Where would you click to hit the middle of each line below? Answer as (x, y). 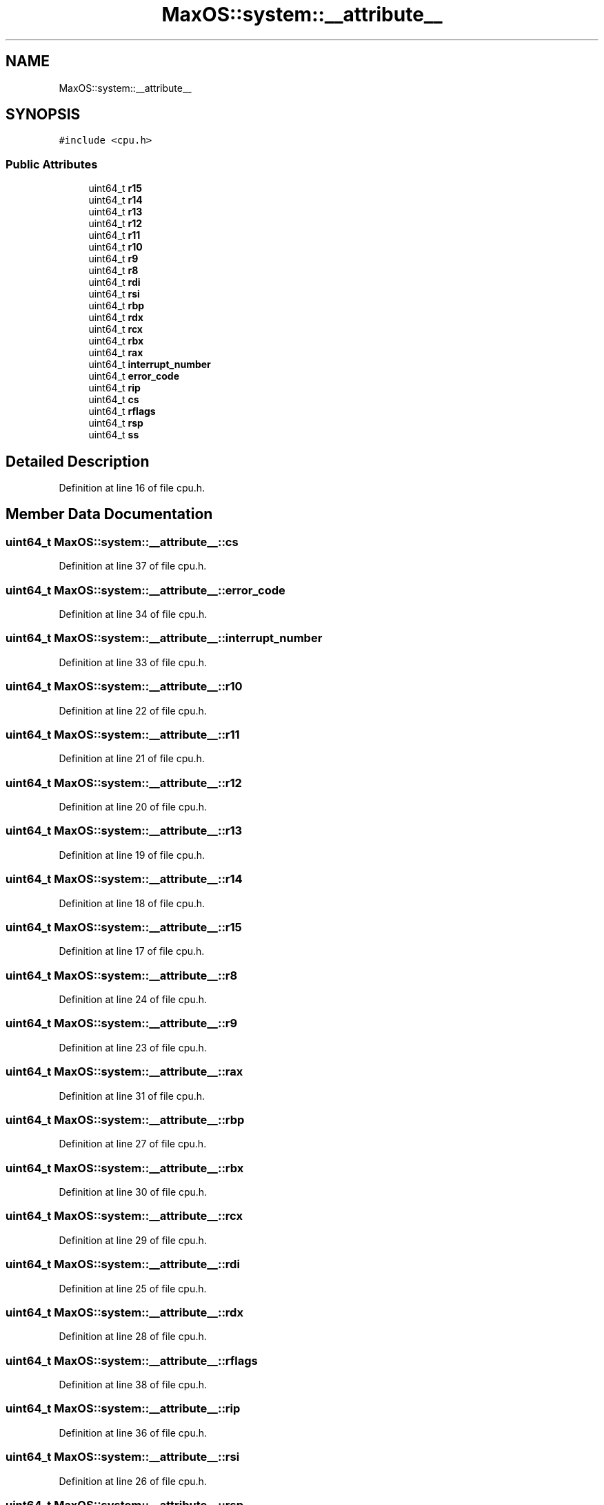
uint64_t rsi (114, 294)
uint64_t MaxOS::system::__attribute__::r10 (124, 687)
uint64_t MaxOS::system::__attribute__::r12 (124, 783)
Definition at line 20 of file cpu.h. (133, 807)
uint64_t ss (114, 435)
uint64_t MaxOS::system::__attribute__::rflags (132, 1360)
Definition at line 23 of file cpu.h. (133, 1047)
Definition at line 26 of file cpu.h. (133, 1481)
